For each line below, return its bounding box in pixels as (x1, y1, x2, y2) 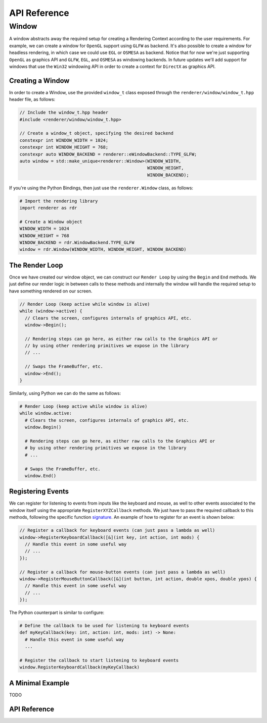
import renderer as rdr (19, 205, 78, 211)
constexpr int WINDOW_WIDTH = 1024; (19, 137, 109, 143)
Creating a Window (9, 76, 70, 85)
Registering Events (9, 487, 69, 496)
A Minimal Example (9, 679, 70, 687)
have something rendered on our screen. (9, 288, 92, 294)
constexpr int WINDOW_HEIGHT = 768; (19, 144, 109, 150)
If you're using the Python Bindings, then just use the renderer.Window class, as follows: (9, 185, 193, 191)
